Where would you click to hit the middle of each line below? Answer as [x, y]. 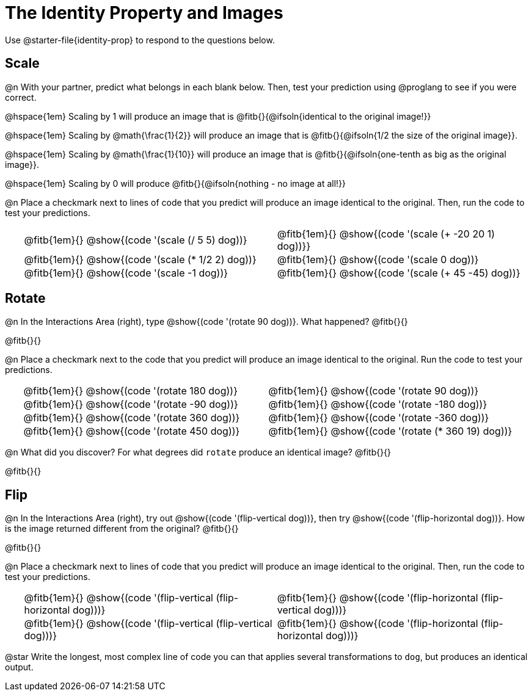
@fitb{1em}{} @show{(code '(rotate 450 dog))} [132, 431]
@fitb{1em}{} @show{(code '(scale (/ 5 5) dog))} [136, 240]
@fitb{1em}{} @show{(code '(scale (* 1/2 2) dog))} [140, 259]
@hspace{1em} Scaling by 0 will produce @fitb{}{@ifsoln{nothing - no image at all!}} [176, 183]
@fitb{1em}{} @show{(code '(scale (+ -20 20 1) [386, 234]
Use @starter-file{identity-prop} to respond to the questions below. [140, 40]
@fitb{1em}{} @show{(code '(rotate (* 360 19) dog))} [390, 431]
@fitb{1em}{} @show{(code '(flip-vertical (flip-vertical [148, 624]
